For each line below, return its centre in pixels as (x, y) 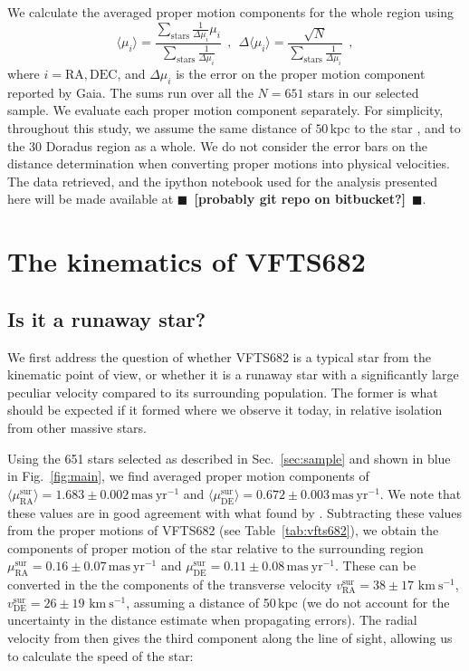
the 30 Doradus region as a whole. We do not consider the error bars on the (217, 145)
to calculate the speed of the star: (100, 655)
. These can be (376, 566)
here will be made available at (91, 199)
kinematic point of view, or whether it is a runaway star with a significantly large (233, 374)
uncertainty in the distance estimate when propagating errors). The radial (212, 620)
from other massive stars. (77, 427)
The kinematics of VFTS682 (187, 261)
